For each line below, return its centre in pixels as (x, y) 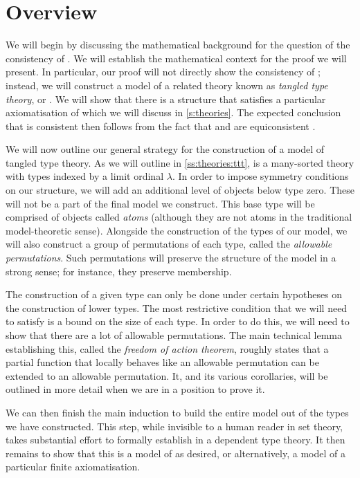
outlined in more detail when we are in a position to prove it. (135, 389)
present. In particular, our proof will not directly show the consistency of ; (163, 72)
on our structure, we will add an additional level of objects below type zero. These (180, 190)
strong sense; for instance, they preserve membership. (119, 271)
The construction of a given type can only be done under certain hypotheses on (174, 294)
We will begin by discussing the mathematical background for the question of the (178, 45)
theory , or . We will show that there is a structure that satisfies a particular (166, 99)
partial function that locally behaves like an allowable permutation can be (162, 362)
